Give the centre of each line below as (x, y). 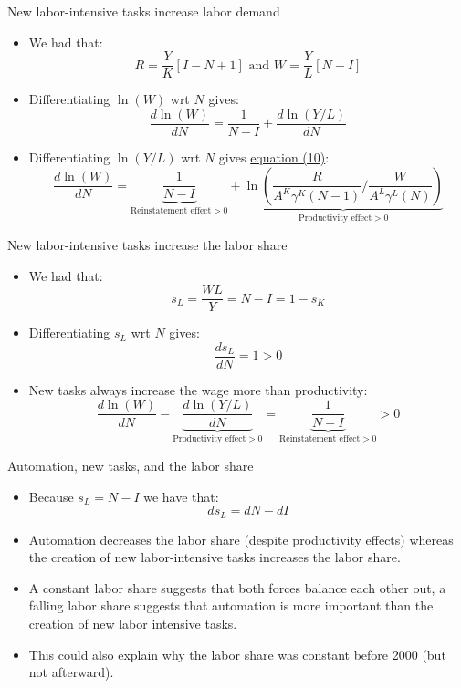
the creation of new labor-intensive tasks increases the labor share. (215, 557)
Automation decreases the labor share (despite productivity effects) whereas (241, 539)
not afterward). (71, 672)
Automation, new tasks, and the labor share (131, 465)
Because (51, 496)
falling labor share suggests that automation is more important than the (231, 605)
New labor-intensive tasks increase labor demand (144, 11)
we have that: (181, 496)
